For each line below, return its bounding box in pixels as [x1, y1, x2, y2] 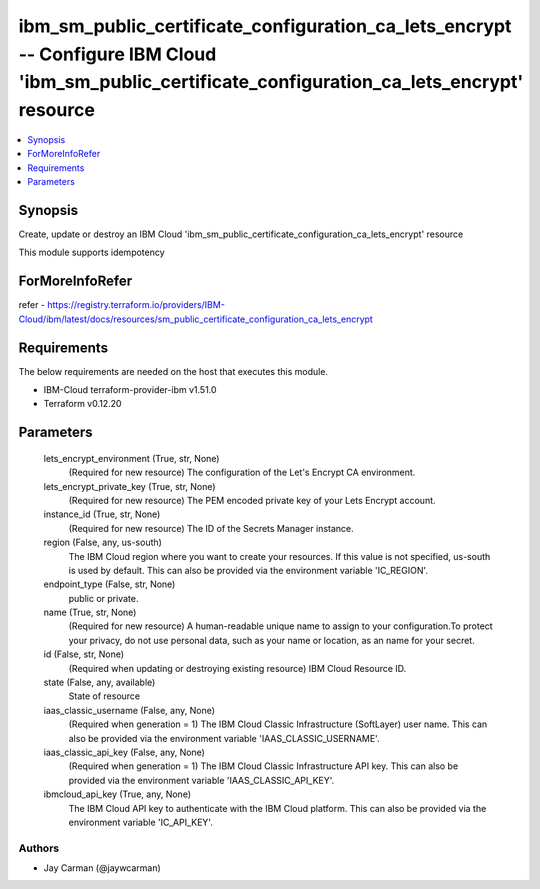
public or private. [68, 592, 139, 604]
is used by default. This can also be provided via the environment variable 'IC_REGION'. [68, 564, 429, 576]
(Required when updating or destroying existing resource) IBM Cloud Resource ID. [68, 662, 407, 674]
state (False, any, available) [43, 676, 156, 689]
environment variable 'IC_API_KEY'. [68, 816, 214, 828]
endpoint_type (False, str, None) [43, 578, 176, 590]
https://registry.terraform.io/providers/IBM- [46, 299, 225, 311]
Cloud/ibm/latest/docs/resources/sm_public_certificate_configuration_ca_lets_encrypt [18, 313, 374, 325]
